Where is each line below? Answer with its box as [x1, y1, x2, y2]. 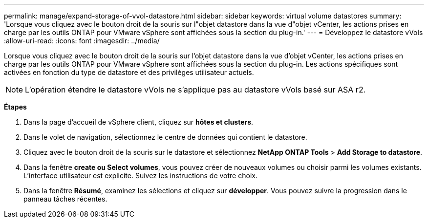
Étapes [4, 103, 27, 111]
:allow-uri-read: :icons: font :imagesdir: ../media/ [4, 37, 160, 45]
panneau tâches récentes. [23, 195, 107, 203]
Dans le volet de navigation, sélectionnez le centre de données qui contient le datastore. [23, 133, 307, 141]
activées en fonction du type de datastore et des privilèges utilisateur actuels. [4, 68, 254, 76]
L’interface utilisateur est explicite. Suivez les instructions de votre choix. [23, 171, 257, 180]
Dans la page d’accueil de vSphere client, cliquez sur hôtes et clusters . [23, 118, 254, 126]
